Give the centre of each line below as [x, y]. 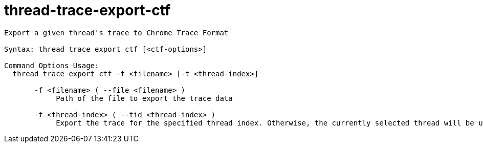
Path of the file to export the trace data [144, 98]
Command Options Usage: [52, 65]
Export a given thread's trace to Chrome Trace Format [116, 33]
